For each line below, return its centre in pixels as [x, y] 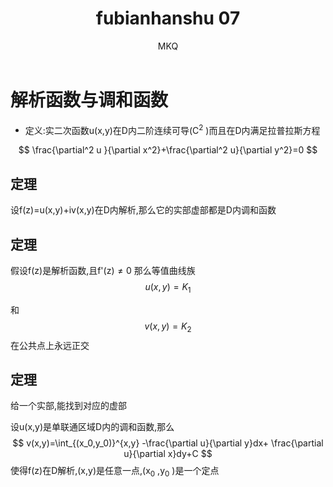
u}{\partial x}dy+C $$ [168, 454]
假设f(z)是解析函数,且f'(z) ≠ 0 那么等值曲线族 [103, 270]
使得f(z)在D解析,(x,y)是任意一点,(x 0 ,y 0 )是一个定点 [115, 472]
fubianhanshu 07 [168, 18]
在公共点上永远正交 [50, 345]
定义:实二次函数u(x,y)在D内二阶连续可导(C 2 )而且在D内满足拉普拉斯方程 [172, 129]
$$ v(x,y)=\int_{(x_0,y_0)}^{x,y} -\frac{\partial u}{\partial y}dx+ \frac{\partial [168, 443]
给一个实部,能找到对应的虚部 [69, 406]
